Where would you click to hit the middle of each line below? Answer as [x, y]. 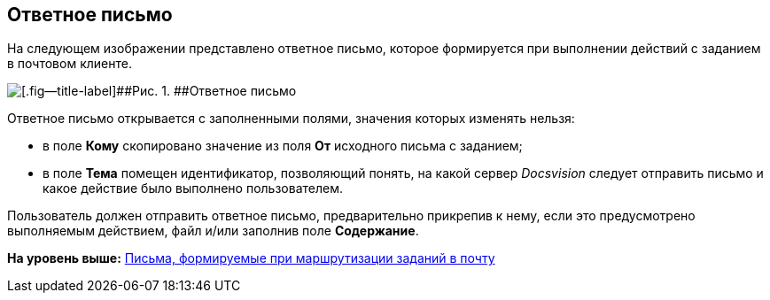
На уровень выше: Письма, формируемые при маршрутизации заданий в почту [251, 258]
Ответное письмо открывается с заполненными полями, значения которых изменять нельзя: [291, 119]
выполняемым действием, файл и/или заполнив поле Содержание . [213, 231]
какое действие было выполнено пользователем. [193, 188]
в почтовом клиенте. [70, 64]
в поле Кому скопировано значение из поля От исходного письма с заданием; [283, 146]
